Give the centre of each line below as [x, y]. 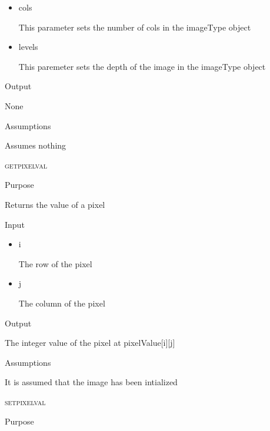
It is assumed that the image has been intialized [91, 382]
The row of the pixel [55, 263]
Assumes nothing [36, 145]
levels [28, 47]
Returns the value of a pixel [55, 204]
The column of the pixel [62, 303]
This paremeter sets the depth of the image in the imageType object [142, 66]
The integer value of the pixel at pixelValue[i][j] [90, 343]
